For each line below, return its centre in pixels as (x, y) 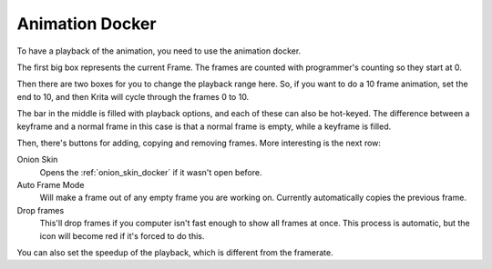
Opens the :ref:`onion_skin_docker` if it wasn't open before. (151, 172)
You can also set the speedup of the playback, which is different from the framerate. (175, 253)
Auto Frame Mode (51, 185)
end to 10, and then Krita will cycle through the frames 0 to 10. (133, 96)
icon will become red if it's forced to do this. (122, 235)
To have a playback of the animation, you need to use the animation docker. (159, 51)
